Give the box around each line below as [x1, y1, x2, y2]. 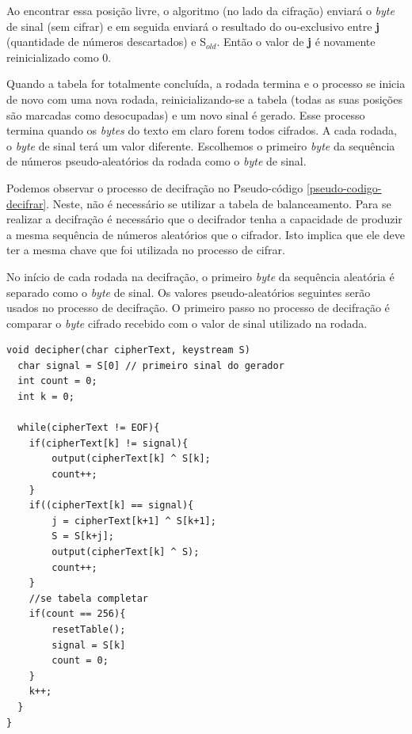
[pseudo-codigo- [306, 179, 382, 196]
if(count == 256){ [29, 608, 126, 620]
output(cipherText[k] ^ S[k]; [51, 453, 211, 465]
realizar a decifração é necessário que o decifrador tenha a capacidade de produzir [6, 211, 402, 227]
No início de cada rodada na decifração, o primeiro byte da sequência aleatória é [6, 268, 395, 284]
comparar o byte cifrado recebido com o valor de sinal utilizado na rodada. [6, 314, 368, 331]
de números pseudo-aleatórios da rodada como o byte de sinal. [6, 153, 307, 169]
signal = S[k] [51, 639, 126, 651]
